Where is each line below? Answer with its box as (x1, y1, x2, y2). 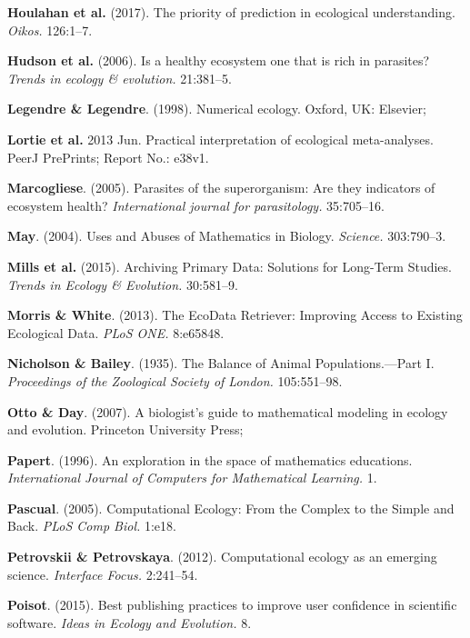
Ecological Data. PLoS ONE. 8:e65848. (7, 323, 225, 342)
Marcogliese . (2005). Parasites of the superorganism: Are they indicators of (7, 178, 435, 197)
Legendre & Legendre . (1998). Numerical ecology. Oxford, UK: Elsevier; (7, 99, 426, 118)
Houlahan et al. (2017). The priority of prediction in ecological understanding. (7, 3, 455, 21)
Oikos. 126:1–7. (7, 20, 93, 39)
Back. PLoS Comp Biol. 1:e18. (7, 516, 176, 535)
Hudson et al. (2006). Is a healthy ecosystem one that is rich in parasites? (7, 51, 430, 70)
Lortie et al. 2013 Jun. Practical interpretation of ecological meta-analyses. (7, 129, 434, 148)
